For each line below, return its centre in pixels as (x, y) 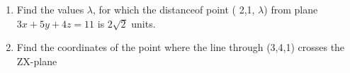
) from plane (291, 9)
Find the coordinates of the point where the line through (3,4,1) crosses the (181, 47)
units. (143, 23)
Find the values (50, 9)
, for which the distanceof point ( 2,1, (174, 9)
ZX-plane (37, 61)
